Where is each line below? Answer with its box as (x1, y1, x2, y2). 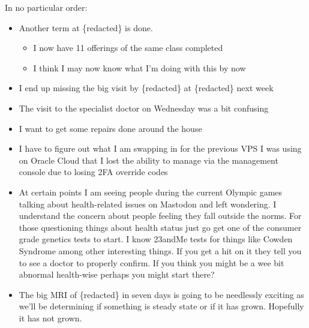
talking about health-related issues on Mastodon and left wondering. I (19, 197, 277, 210)
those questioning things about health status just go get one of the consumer (19, 221, 302, 233)
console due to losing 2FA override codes (19, 165, 168, 178)
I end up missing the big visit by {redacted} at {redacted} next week (19, 82, 274, 94)
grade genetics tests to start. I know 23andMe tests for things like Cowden (19, 233, 293, 245)
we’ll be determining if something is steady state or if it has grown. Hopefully (19, 300, 304, 312)
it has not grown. (19, 311, 82, 324)
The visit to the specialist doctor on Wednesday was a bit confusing (19, 101, 269, 114)
